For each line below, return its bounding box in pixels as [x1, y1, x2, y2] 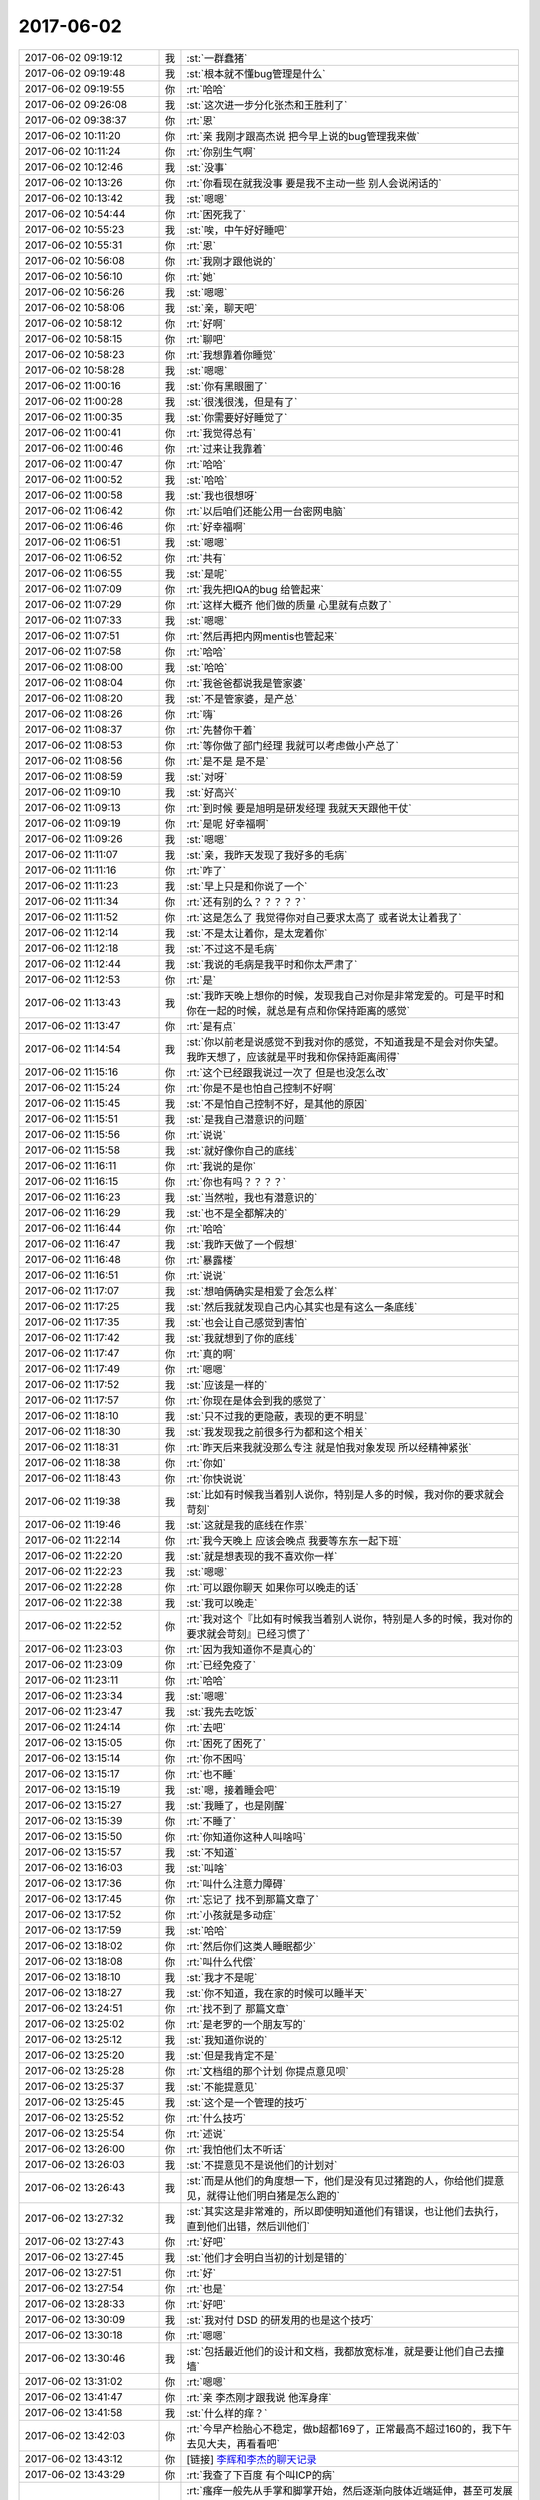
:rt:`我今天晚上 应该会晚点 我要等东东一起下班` [186, 1533, 402, 1547]
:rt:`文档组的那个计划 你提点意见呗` [186, 2064, 349, 2078]
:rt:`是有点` [186, 1019, 237, 1033]
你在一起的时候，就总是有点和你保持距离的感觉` [186, 1003, 410, 1017]
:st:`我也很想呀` [186, 488, 258, 502]
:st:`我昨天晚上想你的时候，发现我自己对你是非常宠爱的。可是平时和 [186, 988, 505, 1002]
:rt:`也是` [186, 2281, 227, 2295]
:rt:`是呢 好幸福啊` [186, 816, 269, 830]
